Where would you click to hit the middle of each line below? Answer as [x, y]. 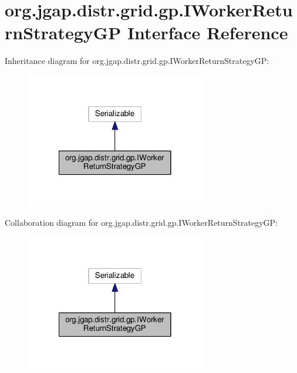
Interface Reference [207, 33]
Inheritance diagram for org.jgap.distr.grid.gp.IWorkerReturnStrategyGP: [137, 61]
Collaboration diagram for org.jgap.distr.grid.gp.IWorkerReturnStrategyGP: [141, 223]
